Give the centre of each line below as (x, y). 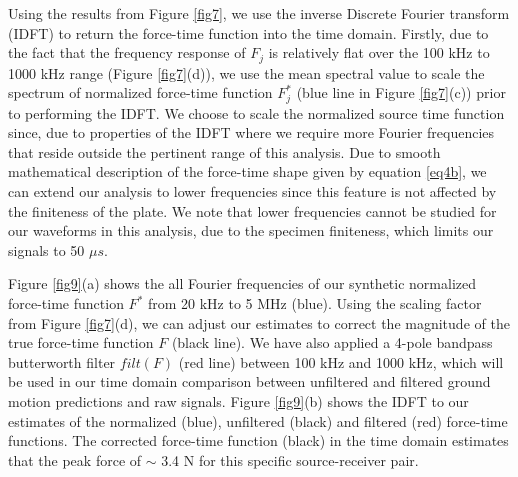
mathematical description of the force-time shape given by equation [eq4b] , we (247, 171)
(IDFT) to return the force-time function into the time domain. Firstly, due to (248, 32)
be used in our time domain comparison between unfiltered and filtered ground (249, 381)
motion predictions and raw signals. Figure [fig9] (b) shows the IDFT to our (238, 401)
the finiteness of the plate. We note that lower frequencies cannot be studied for (252, 210)
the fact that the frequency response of (127, 52)
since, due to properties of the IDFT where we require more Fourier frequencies (251, 132)
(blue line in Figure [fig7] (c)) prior (401, 92)
